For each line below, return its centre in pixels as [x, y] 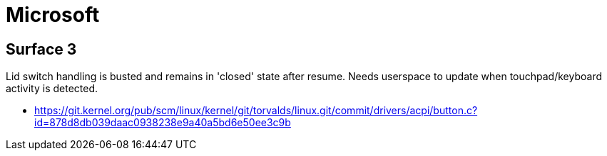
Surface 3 [41, 49]
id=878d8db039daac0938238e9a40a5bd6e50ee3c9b [163, 123]
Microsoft [53, 15]
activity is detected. [52, 89]
